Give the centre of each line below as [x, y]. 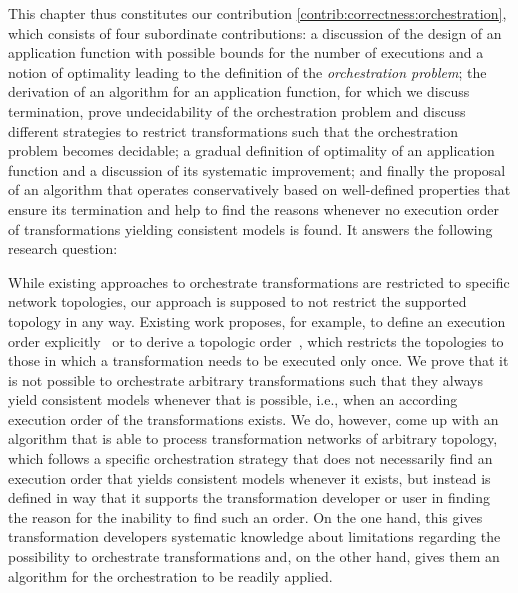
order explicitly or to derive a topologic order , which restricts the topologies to [256, 340]
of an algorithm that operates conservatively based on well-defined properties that [259, 189]
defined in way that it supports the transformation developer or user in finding [249, 497]
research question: [63, 248]
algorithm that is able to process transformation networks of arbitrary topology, [253, 438]
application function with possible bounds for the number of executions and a [246, 52]
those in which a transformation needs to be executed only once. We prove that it [258, 360]
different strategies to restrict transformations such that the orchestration [233, 130]
